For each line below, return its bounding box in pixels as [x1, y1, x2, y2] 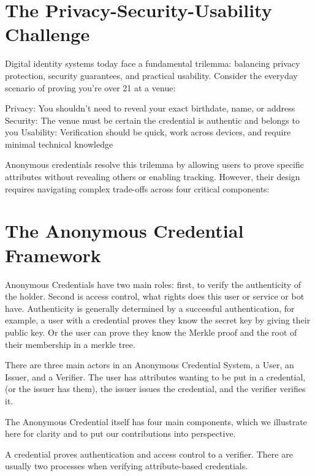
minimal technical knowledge [5, 137, 113, 150]
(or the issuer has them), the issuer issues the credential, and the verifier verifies [5, 382, 306, 395]
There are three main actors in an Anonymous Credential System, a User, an [5, 358, 294, 371]
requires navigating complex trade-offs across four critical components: [5, 182, 270, 195]
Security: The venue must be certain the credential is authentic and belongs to [5, 113, 300, 126]
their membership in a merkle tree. [5, 338, 135, 350]
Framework [5, 242, 101, 267]
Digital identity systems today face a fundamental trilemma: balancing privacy [5, 57, 300, 70]
